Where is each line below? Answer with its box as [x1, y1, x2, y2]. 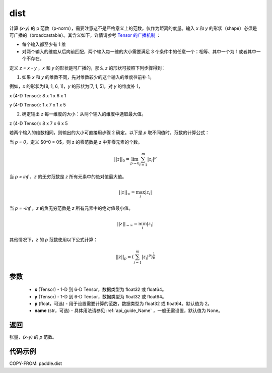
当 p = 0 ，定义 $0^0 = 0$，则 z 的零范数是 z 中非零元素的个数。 [9, 139, 143, 145]
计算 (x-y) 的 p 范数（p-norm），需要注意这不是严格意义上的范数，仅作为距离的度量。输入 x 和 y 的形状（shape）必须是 [9, 25, 257, 31]
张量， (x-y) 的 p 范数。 [9, 334, 57, 340]
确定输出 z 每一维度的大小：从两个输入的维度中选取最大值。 [22, 111, 146, 117]
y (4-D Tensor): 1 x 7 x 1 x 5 [9, 102, 66, 108]
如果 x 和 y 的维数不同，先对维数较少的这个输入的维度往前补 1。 [22, 74, 154, 80]
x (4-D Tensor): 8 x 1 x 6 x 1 [9, 92, 66, 98]
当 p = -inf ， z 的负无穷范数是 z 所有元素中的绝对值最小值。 [9, 205, 133, 211]
